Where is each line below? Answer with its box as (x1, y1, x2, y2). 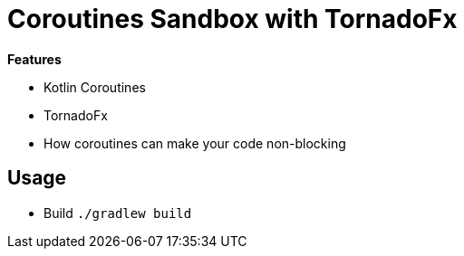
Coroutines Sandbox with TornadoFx (7, 4, 458, 34)
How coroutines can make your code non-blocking (43, 135, 346, 151)
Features (7, 51, 62, 67)
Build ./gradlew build (43, 204, 192, 221)
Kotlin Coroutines (43, 79, 146, 95)
